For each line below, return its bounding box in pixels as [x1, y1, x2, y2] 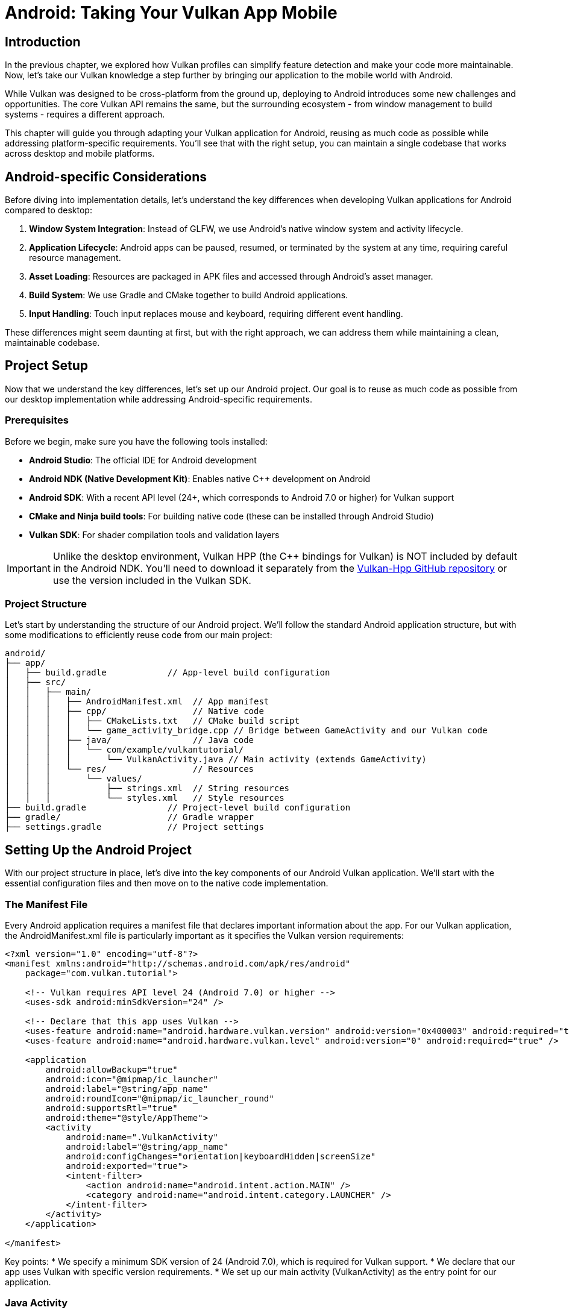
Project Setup [5, 358, 89, 374]
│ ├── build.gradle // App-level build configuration [5, 668, 330, 678]
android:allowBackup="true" [45, 1064, 178, 1074]
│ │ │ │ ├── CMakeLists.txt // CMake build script [5, 716, 300, 726]
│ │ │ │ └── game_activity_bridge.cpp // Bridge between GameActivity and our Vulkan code [5, 725, 488, 736]
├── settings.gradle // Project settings [5, 822, 264, 832]
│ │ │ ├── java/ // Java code [5, 735, 254, 745]
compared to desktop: [5, 205, 92, 216]
